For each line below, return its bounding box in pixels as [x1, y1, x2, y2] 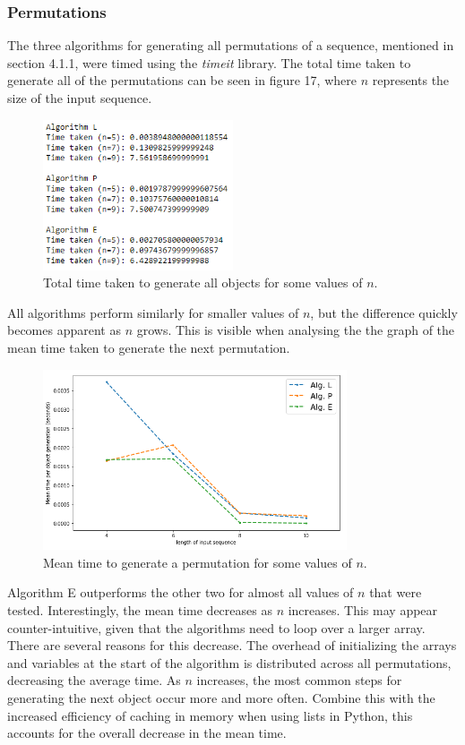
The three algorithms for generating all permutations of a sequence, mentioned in [7, 36, 454, 55]
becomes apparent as [7, 321, 121, 339]
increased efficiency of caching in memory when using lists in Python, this [7, 706, 413, 724]
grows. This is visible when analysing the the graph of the [136, 321, 455, 339]
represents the [372, 71, 450, 90]
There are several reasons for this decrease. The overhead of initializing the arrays [7, 636, 457, 655]
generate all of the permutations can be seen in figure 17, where [7, 71, 357, 90]
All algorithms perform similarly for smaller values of [7, 303, 299, 321]
